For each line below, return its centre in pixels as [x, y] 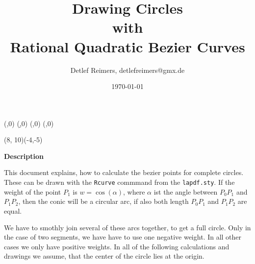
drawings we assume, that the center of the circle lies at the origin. [104, 256]
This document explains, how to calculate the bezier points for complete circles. [124, 172]
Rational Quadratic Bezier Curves [127, 46]
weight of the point [33, 191]
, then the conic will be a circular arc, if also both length [103, 201]
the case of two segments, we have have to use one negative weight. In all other [123, 237]
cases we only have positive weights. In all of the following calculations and [117, 246]
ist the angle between [186, 191]
